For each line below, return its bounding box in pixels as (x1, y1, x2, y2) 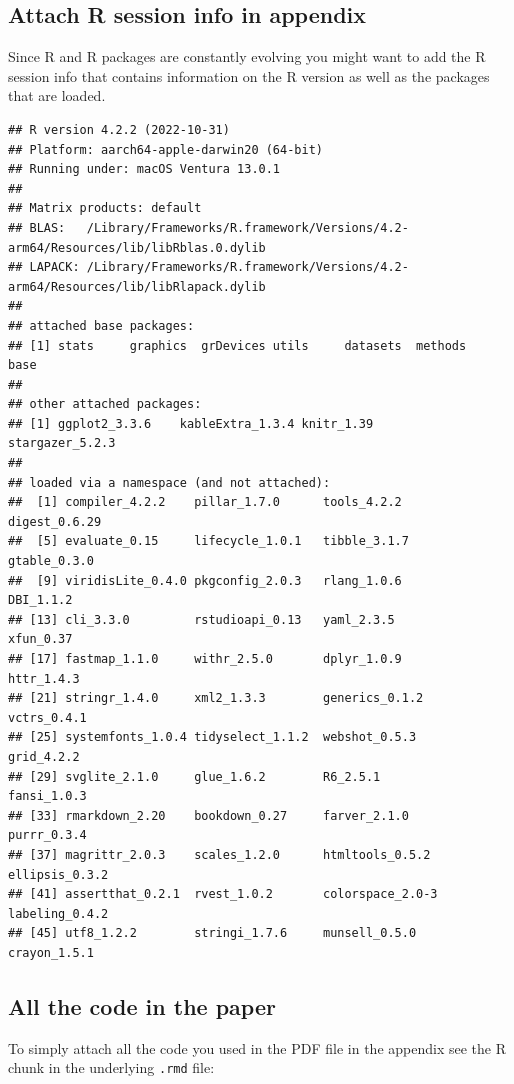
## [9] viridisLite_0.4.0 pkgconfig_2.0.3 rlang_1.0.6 (8, 573, 402, 588)
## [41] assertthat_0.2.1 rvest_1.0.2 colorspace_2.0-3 (8, 887, 438, 902)
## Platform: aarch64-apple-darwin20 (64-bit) (8, 142, 323, 157)
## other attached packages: (8, 397, 202, 412)
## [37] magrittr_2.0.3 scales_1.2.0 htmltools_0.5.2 (8, 847, 431, 862)
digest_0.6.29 (8, 514, 102, 529)
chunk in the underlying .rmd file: (8, 1057, 215, 1078)
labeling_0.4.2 (8, 906, 109, 921)
